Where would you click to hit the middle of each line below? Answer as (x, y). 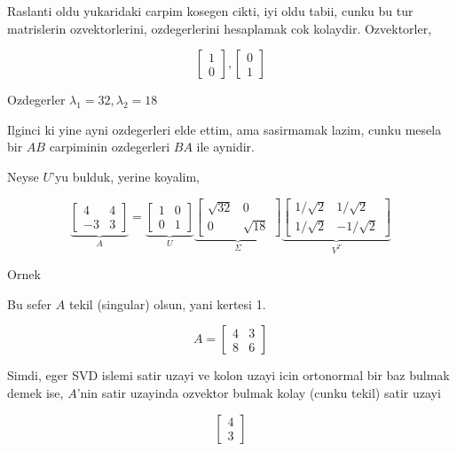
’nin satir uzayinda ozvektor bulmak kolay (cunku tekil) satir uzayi (259, 392)
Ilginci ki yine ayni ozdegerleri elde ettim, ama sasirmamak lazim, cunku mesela (225, 129)
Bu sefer (30, 303)
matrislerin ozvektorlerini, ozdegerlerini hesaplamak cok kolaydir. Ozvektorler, (220, 28)
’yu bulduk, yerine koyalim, (126, 176)
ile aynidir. (225, 147)
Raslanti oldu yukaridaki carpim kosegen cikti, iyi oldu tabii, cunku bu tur (210, 11)
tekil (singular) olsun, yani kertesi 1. (167, 303)
